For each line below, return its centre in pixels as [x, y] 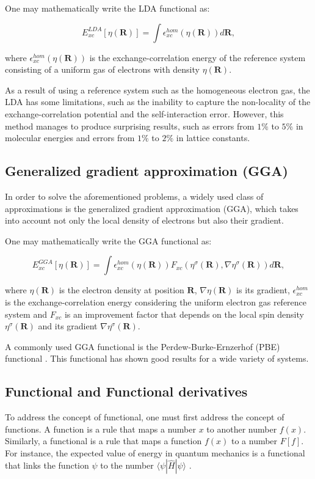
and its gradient [68, 326]
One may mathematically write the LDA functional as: [107, 8]
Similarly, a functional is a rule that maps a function [103, 441]
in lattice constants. [213, 138]
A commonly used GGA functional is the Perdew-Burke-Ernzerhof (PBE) [143, 346]
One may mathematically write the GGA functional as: [108, 240]
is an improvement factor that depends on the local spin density [184, 314]
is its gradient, [263, 290]
